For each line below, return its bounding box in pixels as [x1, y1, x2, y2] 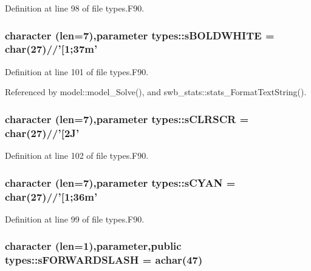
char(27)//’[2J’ [5, 125, 80, 140]
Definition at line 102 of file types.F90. [5, 149, 149, 162]
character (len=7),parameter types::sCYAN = [5, 175, 236, 190]
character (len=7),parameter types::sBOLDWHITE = [5, 27, 275, 42]
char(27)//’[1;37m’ [5, 41, 98, 56]
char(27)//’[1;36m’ [5, 189, 98, 204]
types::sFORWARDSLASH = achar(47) [5, 252, 203, 267]
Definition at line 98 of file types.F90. [5, 2, 145, 14]
